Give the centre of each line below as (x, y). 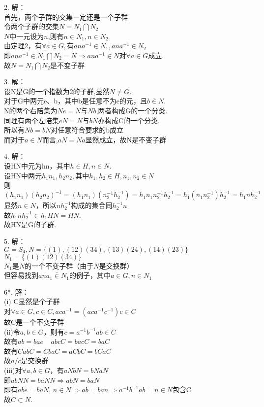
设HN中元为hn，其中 (37, 165)
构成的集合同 (92, 205)
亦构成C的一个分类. (129, 120)
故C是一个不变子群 (34, 322)
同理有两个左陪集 (31, 120)
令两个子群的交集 (31, 26)
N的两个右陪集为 (31, 110)
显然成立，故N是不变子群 (126, 139)
